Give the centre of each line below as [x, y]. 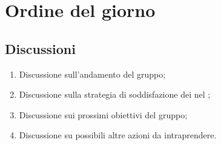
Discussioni [40, 48]
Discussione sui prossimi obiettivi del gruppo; [103, 114]
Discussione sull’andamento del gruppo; [92, 74]
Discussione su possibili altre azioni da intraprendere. [118, 135]
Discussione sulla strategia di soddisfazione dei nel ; [115, 94]
